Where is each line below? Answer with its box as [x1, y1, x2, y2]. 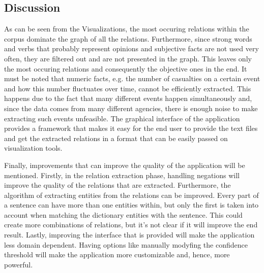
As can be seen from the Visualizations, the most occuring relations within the [4, 23, 249, 34]
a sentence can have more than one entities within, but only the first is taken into [4, 199, 259, 210]
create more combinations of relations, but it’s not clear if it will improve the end [4, 219, 258, 230]
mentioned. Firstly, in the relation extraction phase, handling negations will [4, 169, 240, 180]
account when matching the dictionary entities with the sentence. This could [4, 209, 243, 220]
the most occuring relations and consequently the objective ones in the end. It [4, 63, 247, 74]
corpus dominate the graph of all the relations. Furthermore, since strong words [4, 33, 252, 44]
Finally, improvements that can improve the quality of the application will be [4, 159, 245, 170]
